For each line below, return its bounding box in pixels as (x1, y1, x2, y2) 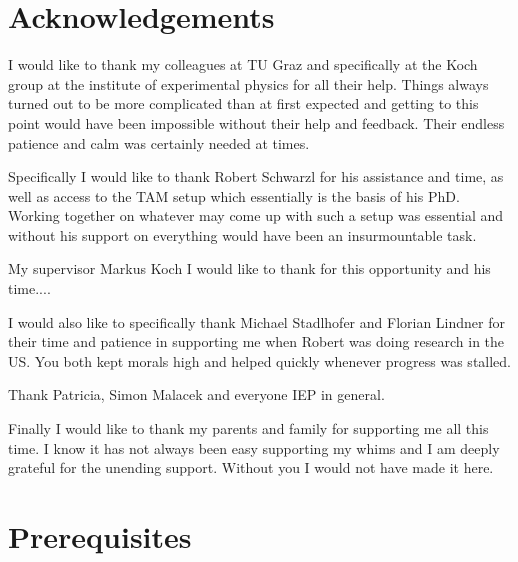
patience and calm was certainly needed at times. (8, 132, 310, 153)
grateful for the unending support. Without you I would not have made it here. (8, 457, 494, 478)
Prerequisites (8, 516, 192, 556)
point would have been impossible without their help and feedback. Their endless (8, 112, 505, 133)
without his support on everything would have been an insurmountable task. (8, 224, 477, 245)
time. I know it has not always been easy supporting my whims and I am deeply (8, 437, 500, 458)
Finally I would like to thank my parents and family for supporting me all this (8, 418, 489, 439)
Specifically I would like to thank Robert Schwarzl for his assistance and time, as (8, 166, 504, 187)
